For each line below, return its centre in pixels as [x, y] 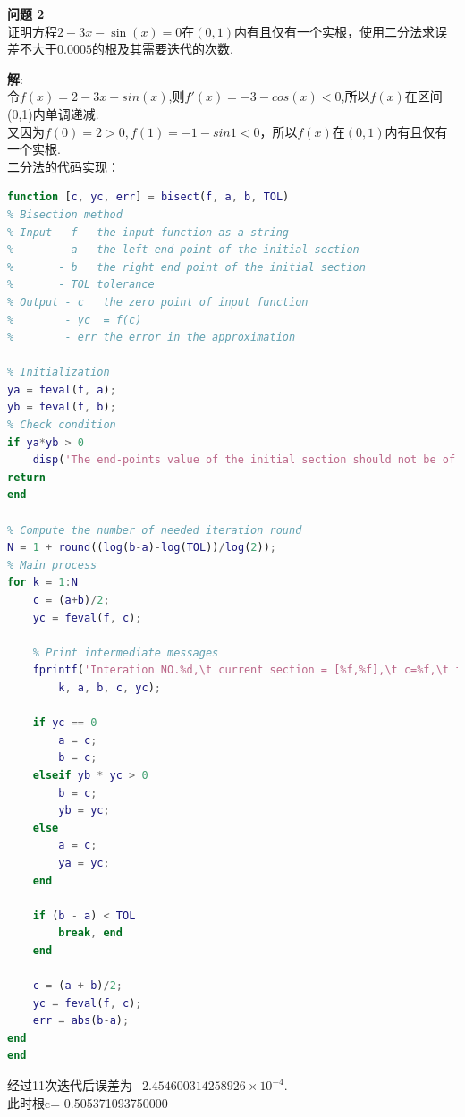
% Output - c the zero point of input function [158, 302]
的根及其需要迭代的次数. [162, 49]
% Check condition [62, 425]
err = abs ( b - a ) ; [81, 1021]
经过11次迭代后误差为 [70, 1085]
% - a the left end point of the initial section [183, 250]
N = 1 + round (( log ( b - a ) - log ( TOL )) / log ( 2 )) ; [142, 548]
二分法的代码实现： [63, 166]
